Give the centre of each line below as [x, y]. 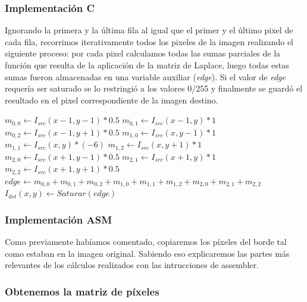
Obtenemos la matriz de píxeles [82, 291]
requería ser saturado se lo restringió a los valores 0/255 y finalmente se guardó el [154, 88]
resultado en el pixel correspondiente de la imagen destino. [112, 100]
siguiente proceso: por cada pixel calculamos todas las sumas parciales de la [143, 53]
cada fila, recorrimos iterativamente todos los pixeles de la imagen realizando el [149, 41]
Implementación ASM [59, 219]
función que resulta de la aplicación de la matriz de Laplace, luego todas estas [147, 65]
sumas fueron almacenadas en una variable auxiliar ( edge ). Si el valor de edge [145, 76]
